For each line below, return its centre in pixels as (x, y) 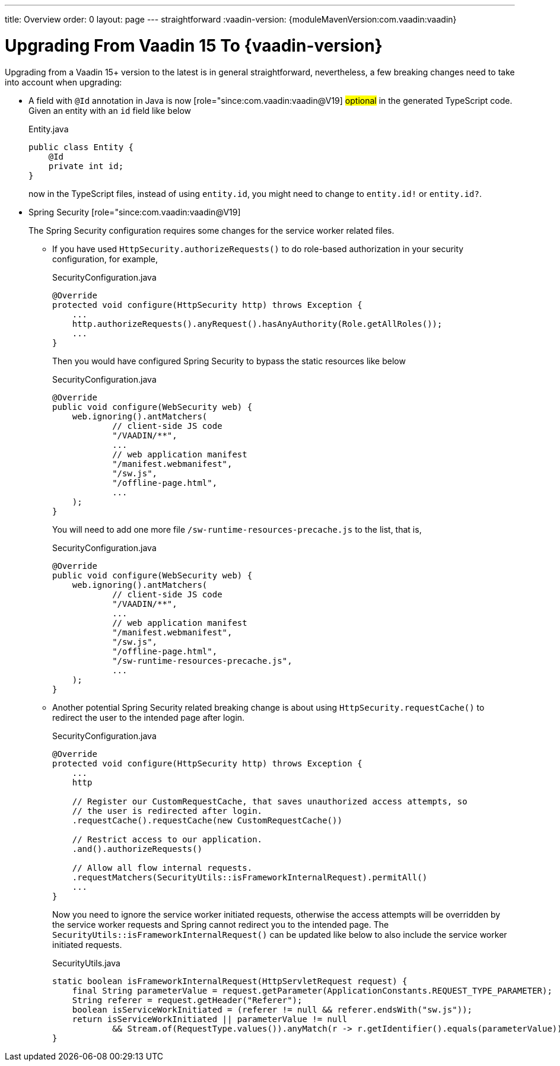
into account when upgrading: (63, 82)
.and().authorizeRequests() (137, 849)
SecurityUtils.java (86, 963)
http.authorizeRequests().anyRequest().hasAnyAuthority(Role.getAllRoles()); (257, 324)
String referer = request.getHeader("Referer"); (187, 1000)
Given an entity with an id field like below (110, 110)
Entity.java (49, 129)
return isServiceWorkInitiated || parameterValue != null (210, 1019)
